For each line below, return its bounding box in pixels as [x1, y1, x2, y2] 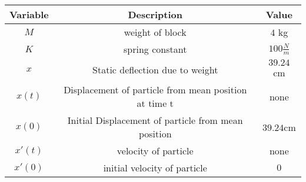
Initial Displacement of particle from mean [67, 113, 243, 127]
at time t [137, 96, 174, 110]
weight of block [124, 25, 187, 39]
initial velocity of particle [103, 161, 207, 174]
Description [128, 8, 182, 21]
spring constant [124, 42, 187, 56]
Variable [9, 8, 49, 21]
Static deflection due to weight [92, 62, 218, 76]
